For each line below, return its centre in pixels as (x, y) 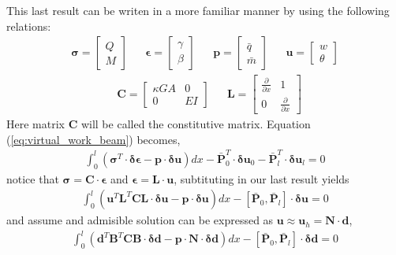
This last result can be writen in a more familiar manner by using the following (198, 10)
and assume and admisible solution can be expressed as (140, 220)
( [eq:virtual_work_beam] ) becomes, (93, 139)
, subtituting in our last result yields (262, 178)
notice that (33, 178)
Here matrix (35, 123)
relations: (29, 26)
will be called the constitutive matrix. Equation (196, 123)
